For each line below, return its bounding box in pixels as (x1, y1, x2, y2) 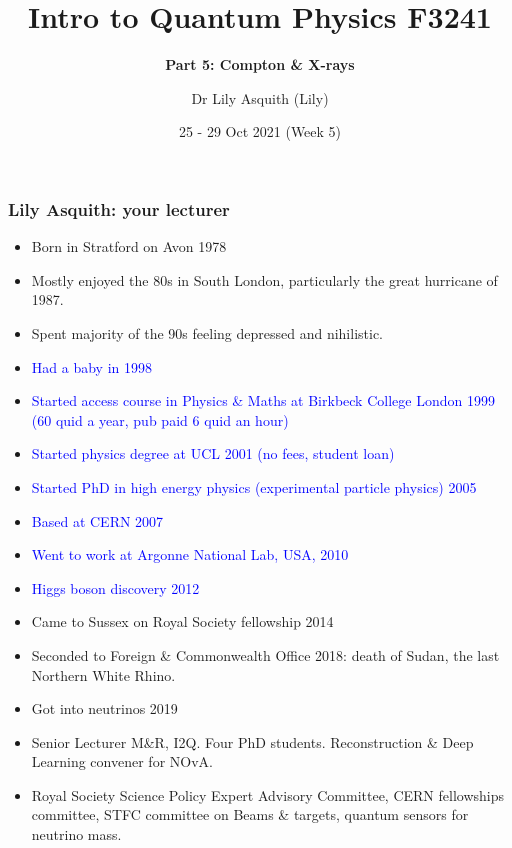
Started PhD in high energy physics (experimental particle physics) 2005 (31, 476, 477, 497)
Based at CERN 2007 (31, 510, 164, 531)
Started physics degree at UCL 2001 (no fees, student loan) (31, 443, 395, 464)
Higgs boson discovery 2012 (31, 577, 200, 598)
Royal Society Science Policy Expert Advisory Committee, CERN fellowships (31, 784, 505, 805)
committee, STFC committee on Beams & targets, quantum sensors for (31, 804, 469, 825)
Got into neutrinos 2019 (31, 698, 178, 719)
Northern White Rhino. (31, 664, 176, 685)
